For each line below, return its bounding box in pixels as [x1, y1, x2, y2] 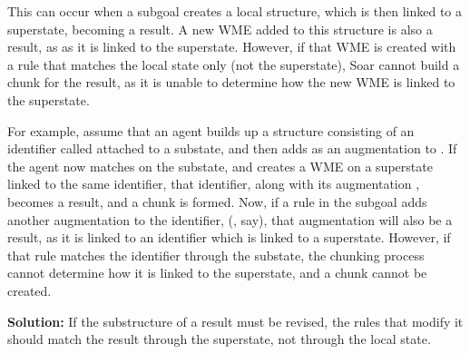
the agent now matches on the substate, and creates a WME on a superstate [7, 156, 433, 175]
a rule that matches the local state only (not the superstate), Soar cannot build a [7, 54, 460, 74]
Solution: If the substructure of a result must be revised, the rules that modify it [7, 311, 464, 330]
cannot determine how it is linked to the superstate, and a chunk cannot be [7, 263, 427, 282]
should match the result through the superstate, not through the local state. [7, 329, 431, 349]
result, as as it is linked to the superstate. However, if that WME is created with [7, 37, 456, 56]
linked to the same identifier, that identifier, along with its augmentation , [7, 174, 420, 193]
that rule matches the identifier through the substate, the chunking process [7, 245, 425, 264]
